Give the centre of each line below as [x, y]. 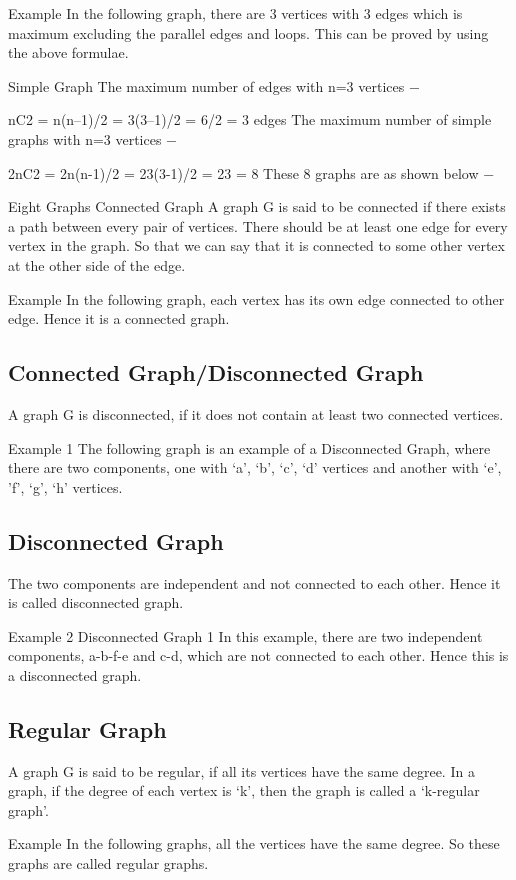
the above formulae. [68, 52]
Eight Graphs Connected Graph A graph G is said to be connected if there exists [257, 206]
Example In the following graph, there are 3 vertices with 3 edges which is [235, 13]
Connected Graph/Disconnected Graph [216, 372]
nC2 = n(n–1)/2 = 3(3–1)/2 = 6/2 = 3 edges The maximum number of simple [250, 119]
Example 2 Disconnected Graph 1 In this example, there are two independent [245, 635]
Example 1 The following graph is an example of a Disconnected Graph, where [249, 447]
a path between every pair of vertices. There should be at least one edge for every [258, 225]
